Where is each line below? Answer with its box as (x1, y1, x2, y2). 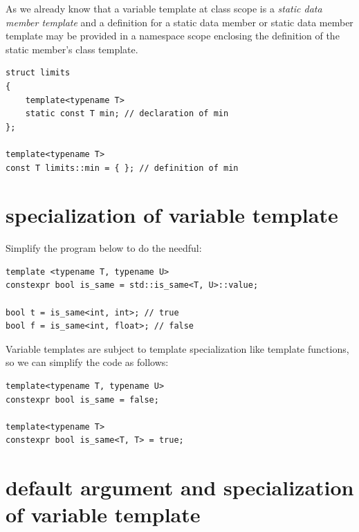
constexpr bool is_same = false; (6, 394, 159, 405)
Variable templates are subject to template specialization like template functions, (6, 341, 349, 356)
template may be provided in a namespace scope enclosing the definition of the (6, 28, 340, 43)
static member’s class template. (6, 42, 138, 56)
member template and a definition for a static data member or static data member (6, 15, 353, 29)
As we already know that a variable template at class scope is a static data (6, 1, 322, 15)
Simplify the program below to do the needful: (6, 241, 202, 255)
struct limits (6, 68, 71, 78)
